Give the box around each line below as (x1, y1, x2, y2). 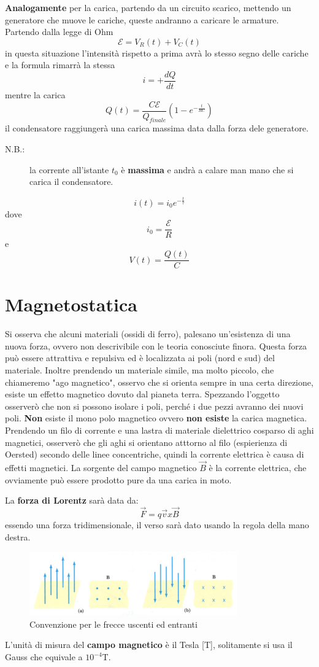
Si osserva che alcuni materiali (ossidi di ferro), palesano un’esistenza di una (5, 327, 291, 340)
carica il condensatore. (29, 175, 113, 188)
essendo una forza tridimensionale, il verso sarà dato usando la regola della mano (5, 518, 309, 531)
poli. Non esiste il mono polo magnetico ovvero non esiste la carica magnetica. (5, 412, 307, 424)
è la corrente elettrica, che (209, 461, 307, 474)
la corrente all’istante (29, 163, 109, 176)
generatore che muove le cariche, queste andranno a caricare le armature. (5, 13, 279, 26)
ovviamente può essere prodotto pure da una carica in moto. (5, 473, 232, 486)
